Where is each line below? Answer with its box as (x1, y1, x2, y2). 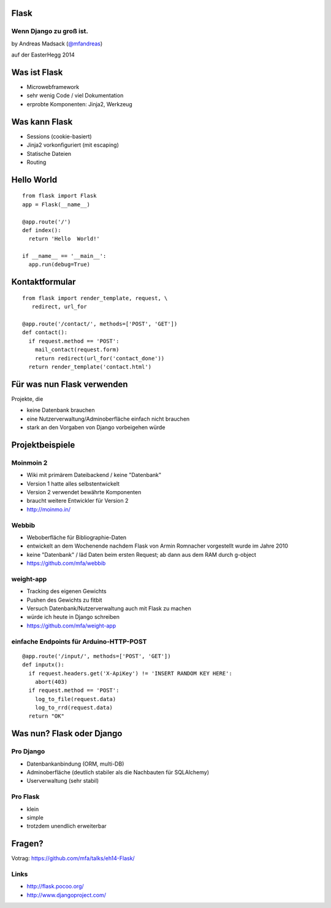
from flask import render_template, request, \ (22, 295, 168, 301)
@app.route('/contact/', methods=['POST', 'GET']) (22, 320, 178, 328)
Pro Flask (11, 793, 40, 801)
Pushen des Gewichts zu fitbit (26, 596, 102, 603)
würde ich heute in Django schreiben (26, 613, 120, 621)
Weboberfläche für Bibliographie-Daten (26, 534, 127, 541)
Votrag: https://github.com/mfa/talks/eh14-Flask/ (11, 855, 135, 862)
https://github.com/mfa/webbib (26, 559, 106, 567)
